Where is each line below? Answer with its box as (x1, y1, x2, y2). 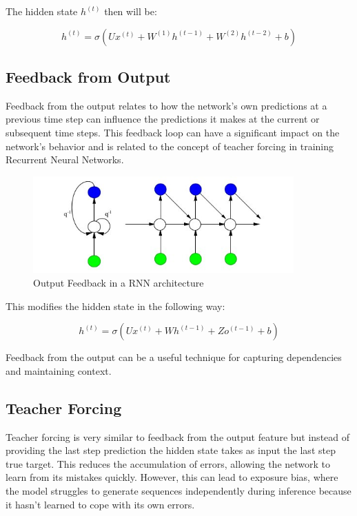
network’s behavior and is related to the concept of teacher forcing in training (6, 138, 334, 153)
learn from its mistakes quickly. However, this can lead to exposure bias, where (6, 470, 338, 484)
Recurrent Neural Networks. (6, 152, 124, 167)
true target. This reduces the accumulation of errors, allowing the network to (6, 456, 331, 471)
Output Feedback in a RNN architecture (33, 276, 204, 290)
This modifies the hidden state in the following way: (6, 298, 225, 313)
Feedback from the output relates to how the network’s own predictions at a (6, 98, 327, 112)
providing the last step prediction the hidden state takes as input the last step (6, 443, 336, 457)
